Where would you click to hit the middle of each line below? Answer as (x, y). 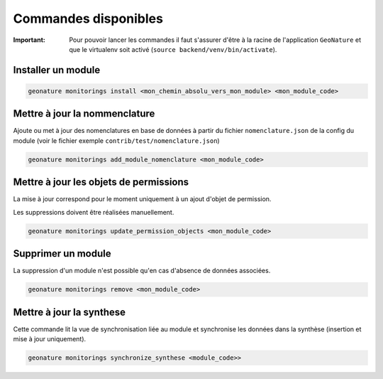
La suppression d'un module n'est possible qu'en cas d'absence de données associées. (142, 271)
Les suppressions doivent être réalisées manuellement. (94, 212)
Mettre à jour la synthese (70, 312)
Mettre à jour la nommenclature (84, 114)
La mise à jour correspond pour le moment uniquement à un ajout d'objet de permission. (142, 199)
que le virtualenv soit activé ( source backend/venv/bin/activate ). (173, 49)
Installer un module (57, 70)
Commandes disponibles (88, 18)
